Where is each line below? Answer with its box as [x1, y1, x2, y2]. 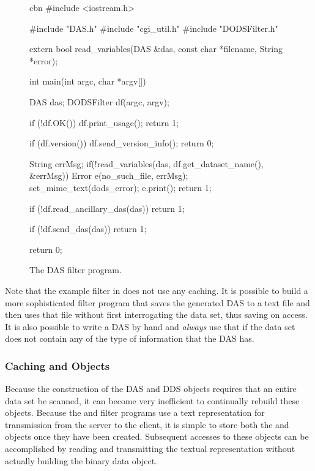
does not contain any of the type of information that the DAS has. [5, 332, 254, 345]
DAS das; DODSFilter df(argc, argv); [29, 95, 169, 108]
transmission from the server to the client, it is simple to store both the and [5, 418, 289, 431]
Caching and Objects [5, 358, 110, 373]
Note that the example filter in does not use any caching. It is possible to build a [5, 284, 308, 296]
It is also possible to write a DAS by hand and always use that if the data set [5, 320, 295, 333]
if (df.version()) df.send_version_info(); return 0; [29, 137, 214, 149]
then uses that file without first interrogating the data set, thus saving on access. [5, 308, 308, 321]
